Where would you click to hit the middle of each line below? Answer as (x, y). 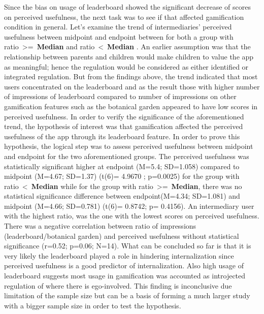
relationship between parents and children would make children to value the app (129, 56)
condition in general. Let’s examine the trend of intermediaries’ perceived (118, 27)
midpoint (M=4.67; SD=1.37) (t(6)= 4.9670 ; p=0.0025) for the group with (122, 176)
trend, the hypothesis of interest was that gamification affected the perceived (124, 126)
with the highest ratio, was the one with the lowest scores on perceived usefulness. (132, 216)
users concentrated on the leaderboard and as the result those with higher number (132, 86)
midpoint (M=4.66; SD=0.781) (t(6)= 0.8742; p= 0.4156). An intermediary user (129, 206)
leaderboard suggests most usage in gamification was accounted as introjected (125, 276)
